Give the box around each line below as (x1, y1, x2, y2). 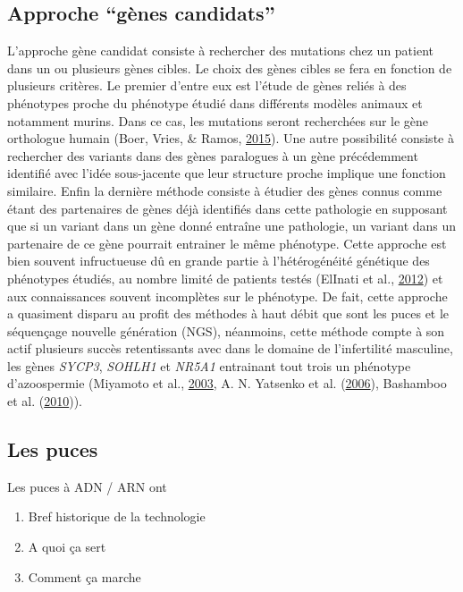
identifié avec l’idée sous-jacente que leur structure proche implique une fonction (7, 164, 446, 182)
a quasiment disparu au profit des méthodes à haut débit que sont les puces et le (7, 304, 450, 323)
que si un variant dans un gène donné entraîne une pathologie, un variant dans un (7, 216, 457, 235)
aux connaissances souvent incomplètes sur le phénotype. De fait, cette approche (7, 286, 448, 305)
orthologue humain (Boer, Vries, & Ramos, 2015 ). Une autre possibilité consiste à (7, 129, 454, 148)
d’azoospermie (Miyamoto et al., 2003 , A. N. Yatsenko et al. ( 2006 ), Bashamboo (7, 374, 447, 393)
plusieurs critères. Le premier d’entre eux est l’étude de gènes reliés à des (7, 76, 407, 95)
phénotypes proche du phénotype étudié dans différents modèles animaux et (7, 93, 423, 112)
